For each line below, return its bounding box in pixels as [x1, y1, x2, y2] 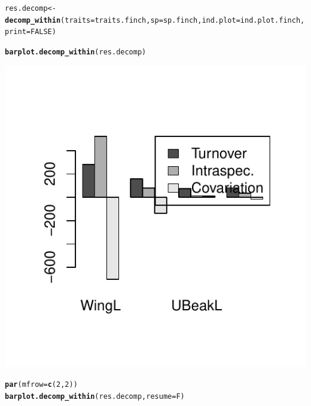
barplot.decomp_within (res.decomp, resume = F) [5, 392, 185, 401]
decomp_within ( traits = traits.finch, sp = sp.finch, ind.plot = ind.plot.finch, [5, 16, 305, 25]
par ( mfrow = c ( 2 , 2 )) [5, 380, 78, 389]
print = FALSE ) [5, 28, 56, 36]
